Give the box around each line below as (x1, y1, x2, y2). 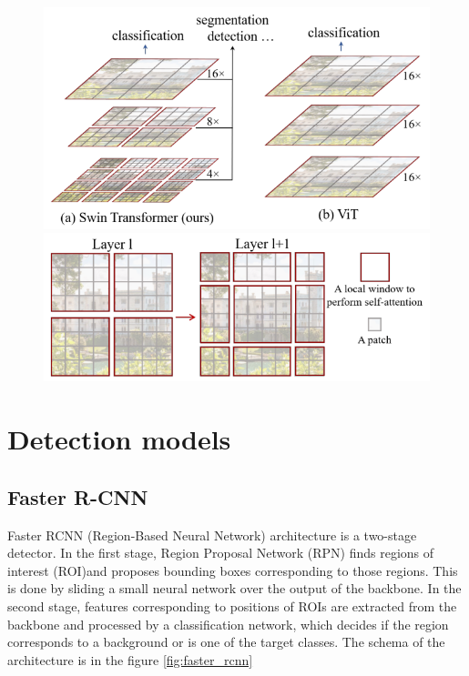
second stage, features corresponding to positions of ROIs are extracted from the (7, 596, 457, 615)
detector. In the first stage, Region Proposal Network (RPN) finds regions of (7, 543, 434, 562)
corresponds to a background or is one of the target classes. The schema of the (7, 632, 445, 651)
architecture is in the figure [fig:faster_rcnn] (7, 650, 253, 669)
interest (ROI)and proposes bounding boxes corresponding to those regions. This (7, 560, 458, 580)
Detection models (7, 420, 231, 458)
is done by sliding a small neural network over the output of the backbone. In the (7, 579, 462, 598)
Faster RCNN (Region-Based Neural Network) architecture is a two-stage (7, 525, 417, 544)
